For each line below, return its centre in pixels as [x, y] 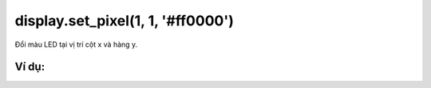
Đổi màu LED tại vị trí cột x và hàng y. [76, 44]
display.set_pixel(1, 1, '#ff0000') [125, 21]
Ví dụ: [30, 67]
